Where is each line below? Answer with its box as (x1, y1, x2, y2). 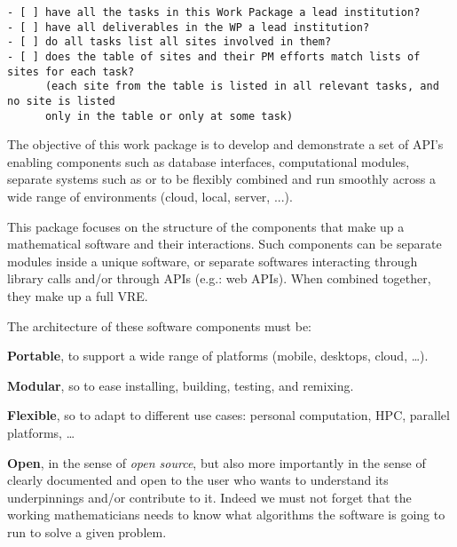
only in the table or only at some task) (44, 109, 294, 123)
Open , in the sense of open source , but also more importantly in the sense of (7, 453, 426, 472)
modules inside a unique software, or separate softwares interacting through (7, 251, 418, 270)
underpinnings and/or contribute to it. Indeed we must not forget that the (7, 488, 412, 506)
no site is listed (7, 94, 115, 107)
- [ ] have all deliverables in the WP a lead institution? (7, 20, 370, 34)
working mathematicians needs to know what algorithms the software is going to (7, 505, 445, 524)
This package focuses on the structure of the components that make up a (7, 217, 405, 235)
